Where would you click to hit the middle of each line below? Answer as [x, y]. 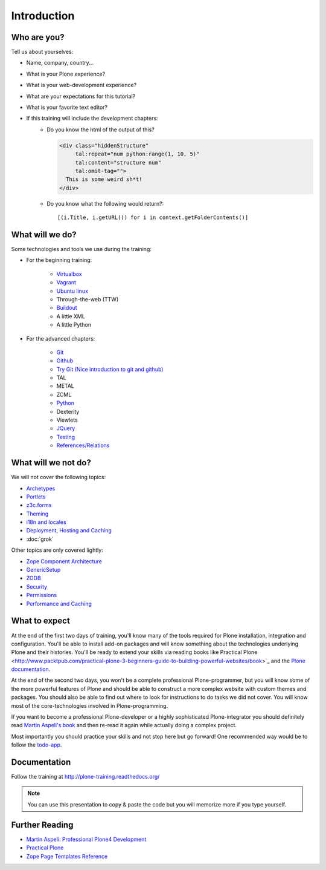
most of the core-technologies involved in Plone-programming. [90, 705]
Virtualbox [69, 274]
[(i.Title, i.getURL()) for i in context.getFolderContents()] [153, 217]
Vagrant [66, 283]
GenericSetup [43, 570]
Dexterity [68, 411]
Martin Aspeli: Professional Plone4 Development [86, 839]
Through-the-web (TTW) [88, 299]
